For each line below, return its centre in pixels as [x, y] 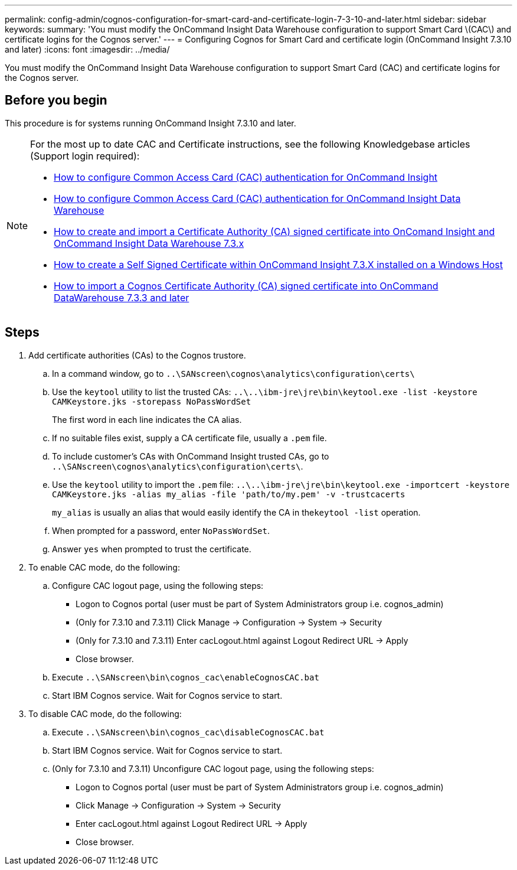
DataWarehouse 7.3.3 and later [122, 297]
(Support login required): [85, 156]
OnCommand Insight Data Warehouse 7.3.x [149, 243]
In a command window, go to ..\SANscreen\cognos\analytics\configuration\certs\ [233, 373]
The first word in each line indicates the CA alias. [147, 419]
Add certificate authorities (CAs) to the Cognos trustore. [137, 355]
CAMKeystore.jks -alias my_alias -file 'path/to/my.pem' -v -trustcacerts [229, 494]
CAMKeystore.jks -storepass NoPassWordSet [152, 401]
